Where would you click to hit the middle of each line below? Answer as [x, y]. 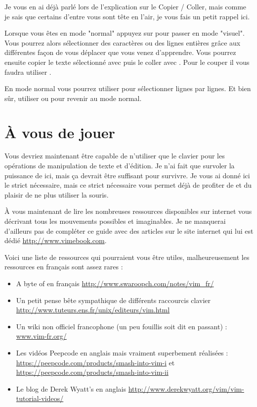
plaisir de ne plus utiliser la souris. [57, 194]
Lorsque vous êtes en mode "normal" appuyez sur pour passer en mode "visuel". [125, 33]
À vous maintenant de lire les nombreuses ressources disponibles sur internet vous [128, 211]
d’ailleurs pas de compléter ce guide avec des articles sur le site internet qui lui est [129, 230]
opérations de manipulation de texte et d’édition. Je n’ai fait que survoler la [120, 166]
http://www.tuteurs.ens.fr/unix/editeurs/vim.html [93, 310]
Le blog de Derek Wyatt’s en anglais [71, 388]
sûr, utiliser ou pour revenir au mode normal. [73, 98]
